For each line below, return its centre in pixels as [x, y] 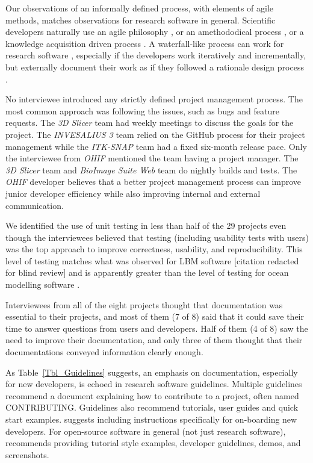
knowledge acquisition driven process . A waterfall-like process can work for [145, 43]
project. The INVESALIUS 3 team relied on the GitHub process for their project [155, 134]
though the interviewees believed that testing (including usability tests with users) [157, 237]
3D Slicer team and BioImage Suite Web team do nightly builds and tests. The [151, 169]
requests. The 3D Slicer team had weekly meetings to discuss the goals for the [150, 123]
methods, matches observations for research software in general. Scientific [141, 20]
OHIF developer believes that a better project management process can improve [153, 182]
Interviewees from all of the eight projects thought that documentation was [144, 304]
